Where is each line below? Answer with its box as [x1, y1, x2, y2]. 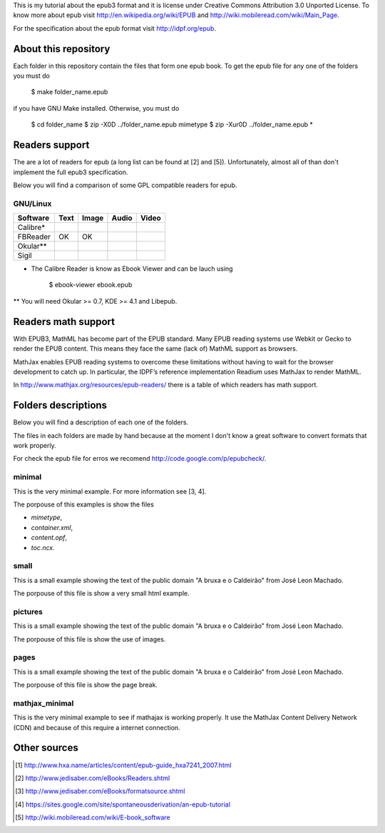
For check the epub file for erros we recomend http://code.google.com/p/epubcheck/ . [13, 454, 267, 463]
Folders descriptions [13, 399, 107, 411]
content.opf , [31, 533, 68, 542]
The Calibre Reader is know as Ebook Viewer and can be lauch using [31, 264, 233, 273]
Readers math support [13, 315, 115, 328]
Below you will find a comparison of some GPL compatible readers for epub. [13, 181, 237, 189]
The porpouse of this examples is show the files [13, 500, 155, 509]
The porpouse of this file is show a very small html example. [13, 589, 190, 598]
